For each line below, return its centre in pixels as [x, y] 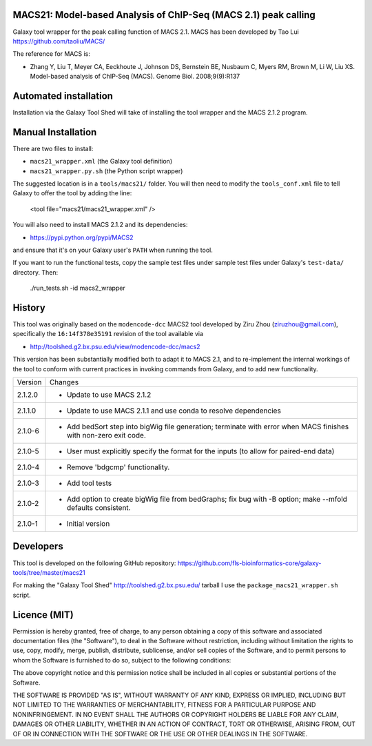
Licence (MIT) [43, 615]
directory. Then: [35, 272]
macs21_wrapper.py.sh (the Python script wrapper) [106, 171]
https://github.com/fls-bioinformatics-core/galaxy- [249, 563]
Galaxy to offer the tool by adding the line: [72, 193]
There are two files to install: [53, 148]
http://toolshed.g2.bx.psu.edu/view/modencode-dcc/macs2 [115, 346]
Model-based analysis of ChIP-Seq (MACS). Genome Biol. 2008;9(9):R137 [135, 77]
